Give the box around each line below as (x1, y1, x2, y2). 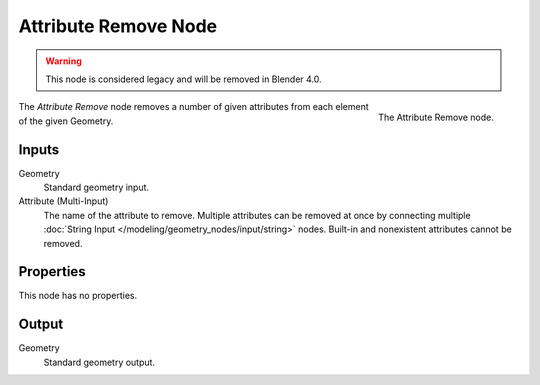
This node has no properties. (18, 290, 138, 302)
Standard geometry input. (43, 181, 150, 194)
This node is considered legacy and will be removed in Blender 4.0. (45, 73, 322, 85)
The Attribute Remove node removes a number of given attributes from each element (18, 101, 369, 113)
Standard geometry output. (43, 356, 155, 368)
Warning (45, 55, 82, 67)
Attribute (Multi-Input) (18, 195, 109, 207)
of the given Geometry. (18, 115, 114, 127)
